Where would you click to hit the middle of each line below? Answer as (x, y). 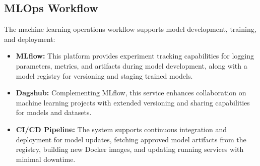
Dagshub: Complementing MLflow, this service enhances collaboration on (131, 93)
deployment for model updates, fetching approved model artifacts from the (131, 139)
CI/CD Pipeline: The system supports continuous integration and (121, 129)
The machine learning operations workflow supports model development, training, (130, 29)
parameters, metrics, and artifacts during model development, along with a (132, 65)
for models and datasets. (54, 112)
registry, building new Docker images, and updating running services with (130, 149)
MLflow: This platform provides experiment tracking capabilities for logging (135, 56)
